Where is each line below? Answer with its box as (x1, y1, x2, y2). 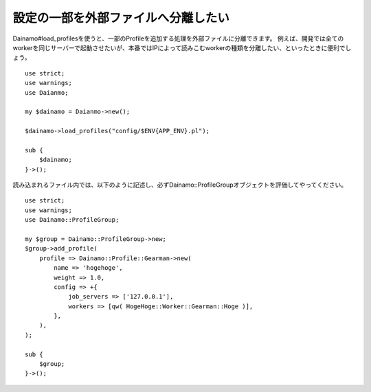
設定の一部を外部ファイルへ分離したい (12, 10, 230, 25)
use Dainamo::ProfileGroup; (25, 216, 120, 224)
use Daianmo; (25, 89, 69, 96)
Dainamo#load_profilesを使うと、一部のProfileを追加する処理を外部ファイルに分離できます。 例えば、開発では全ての (12, 34, 344, 43)
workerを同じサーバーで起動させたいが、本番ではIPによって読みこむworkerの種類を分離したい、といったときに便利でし (12, 43, 352, 51)
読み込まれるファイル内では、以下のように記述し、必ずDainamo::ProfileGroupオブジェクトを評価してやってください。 (12, 181, 347, 189)
